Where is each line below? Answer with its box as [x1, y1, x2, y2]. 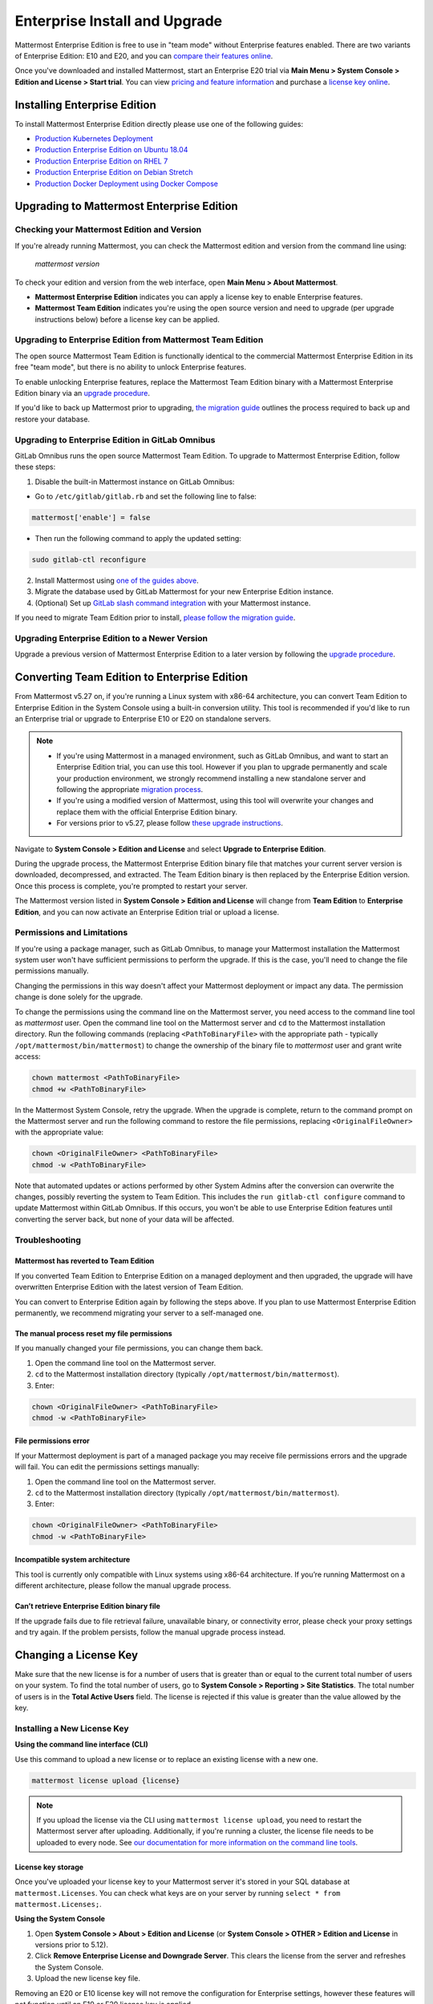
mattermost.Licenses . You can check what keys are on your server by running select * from [14, 1888, 341, 1897]
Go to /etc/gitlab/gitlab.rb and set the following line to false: [34, 491, 257, 501]
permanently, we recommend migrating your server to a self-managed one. [14, 1307, 264, 1318]
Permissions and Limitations [14, 927, 128, 938]
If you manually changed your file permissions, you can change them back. [14, 1343, 264, 1353]
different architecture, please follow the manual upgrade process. [14, 1581, 232, 1590]
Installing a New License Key [14, 1723, 129, 1734]
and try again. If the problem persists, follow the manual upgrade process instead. [14, 1627, 286, 1637]
